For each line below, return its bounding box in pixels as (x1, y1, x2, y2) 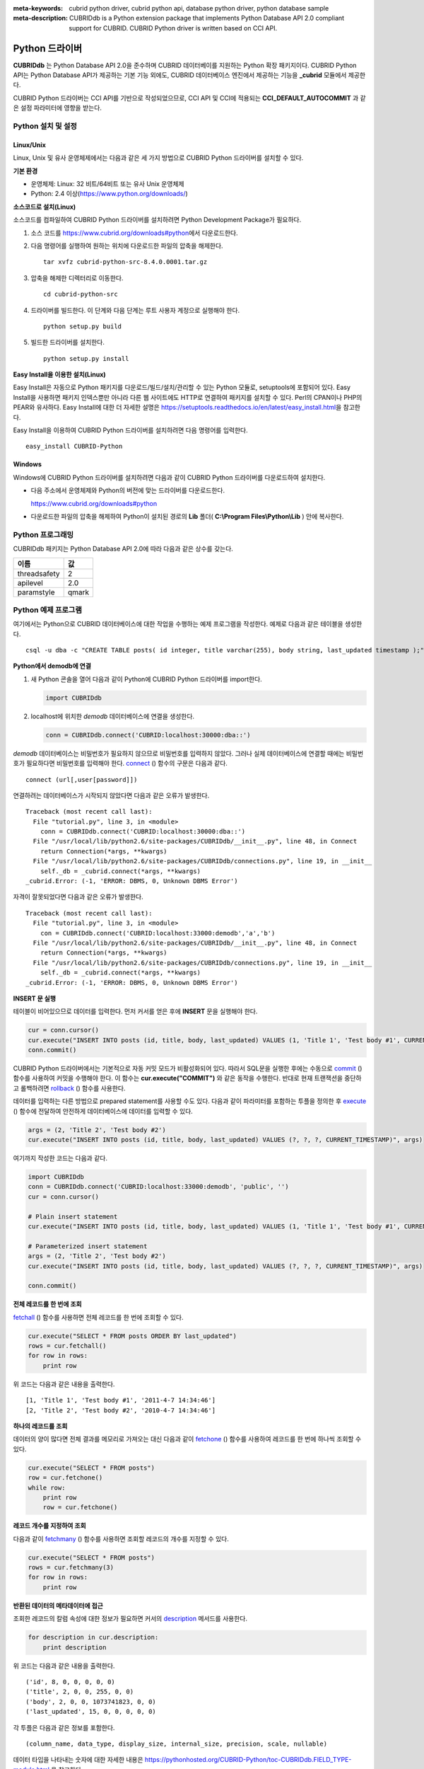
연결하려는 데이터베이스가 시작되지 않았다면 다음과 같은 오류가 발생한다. (13, 791, 210, 800)
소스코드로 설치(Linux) (13, 202, 76, 211)
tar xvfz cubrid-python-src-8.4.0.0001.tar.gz (43, 258, 208, 266)
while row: (28, 1483, 66, 1492)
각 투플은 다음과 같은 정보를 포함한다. (13, 1723, 115, 1731)
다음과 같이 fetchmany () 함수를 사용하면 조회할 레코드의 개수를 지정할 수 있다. (13, 1534, 229, 1543)
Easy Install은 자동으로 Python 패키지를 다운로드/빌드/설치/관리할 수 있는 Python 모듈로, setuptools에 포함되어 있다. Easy (13, 383, 351, 392)
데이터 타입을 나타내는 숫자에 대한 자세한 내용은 (13, 1756, 144, 1764)
